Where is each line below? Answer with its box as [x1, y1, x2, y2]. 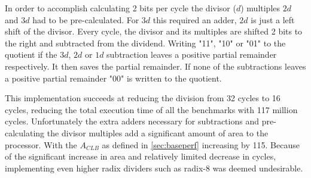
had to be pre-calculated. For [32, 13, 139, 26]
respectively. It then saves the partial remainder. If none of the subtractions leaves [5, 60, 306, 72]
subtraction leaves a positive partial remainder [106, 48, 277, 61]
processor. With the [5, 138, 77, 151]
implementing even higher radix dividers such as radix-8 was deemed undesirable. [5, 161, 303, 174]
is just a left [251, 13, 295, 26]
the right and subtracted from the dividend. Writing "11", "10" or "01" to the [5, 36, 286, 49]
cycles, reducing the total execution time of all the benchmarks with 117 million [5, 103, 298, 115]
